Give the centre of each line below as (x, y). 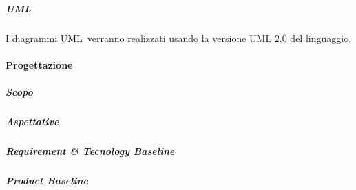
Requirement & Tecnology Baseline (90, 150)
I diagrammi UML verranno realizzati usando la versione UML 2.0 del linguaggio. (179, 38)
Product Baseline (47, 180)
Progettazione (39, 64)
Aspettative (32, 121)
